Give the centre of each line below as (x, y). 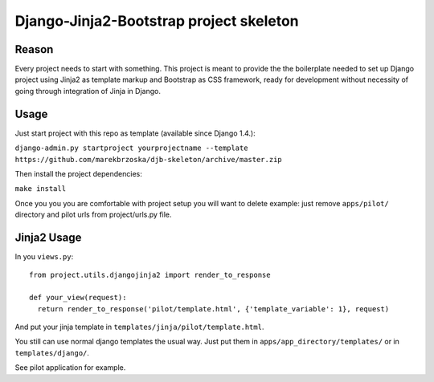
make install (41, 189)
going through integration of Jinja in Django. (88, 91)
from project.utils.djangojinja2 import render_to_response (150, 275)
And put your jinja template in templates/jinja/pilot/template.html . (139, 327)
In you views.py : (44, 256)
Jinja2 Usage (48, 237)
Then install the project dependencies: (78, 173)
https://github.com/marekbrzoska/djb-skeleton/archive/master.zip (149, 159)
